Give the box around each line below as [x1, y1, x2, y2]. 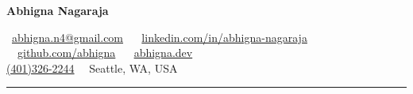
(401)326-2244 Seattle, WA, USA [6, 59, 178, 76]
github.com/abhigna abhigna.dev [17, 44, 193, 61]
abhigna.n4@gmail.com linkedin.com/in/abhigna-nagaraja [12, 28, 307, 45]
